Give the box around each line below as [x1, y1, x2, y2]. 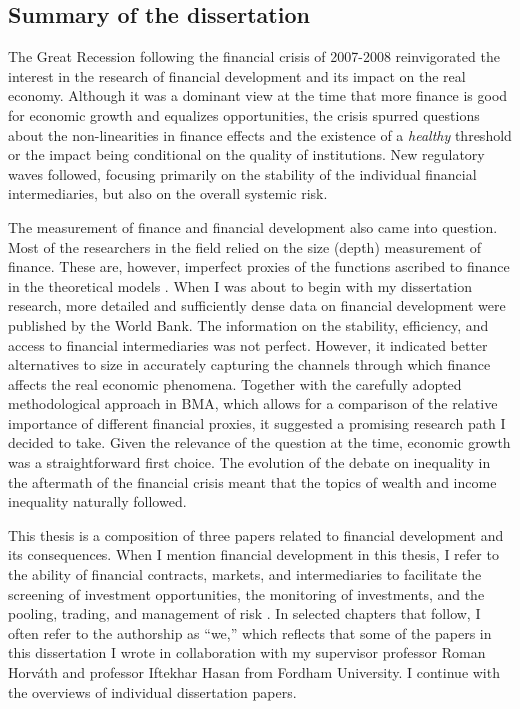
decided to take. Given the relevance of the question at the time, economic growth [8, 432, 511, 453]
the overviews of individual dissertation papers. [8, 681, 297, 702]
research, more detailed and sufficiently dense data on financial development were [8, 295, 506, 316]
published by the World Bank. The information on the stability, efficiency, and [8, 314, 489, 335]
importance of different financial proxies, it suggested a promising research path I [8, 412, 506, 433]
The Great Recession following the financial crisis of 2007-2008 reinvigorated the [8, 46, 500, 67]
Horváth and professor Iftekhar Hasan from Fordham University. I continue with [8, 662, 500, 683]
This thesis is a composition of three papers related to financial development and [8, 524, 504, 545]
